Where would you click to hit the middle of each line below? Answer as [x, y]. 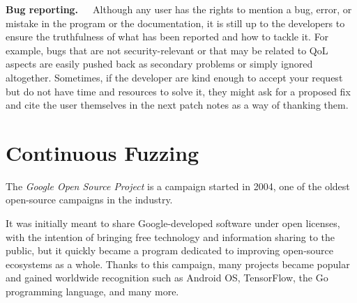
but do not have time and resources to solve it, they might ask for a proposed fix [178, 91]
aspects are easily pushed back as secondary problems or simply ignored [159, 64]
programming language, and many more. [92, 292]
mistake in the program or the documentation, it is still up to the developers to [175, 23]
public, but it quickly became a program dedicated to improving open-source [170, 250]
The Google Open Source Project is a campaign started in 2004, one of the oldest [178, 186]
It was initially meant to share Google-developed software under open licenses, [173, 223]
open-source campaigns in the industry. [89, 200]
